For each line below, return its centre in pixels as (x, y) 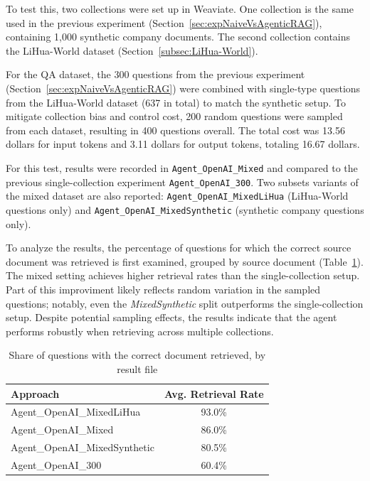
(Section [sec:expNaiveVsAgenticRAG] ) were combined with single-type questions (183, 88)
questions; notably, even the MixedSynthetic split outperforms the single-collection (185, 303)
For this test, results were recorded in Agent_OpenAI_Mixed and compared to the (182, 167)
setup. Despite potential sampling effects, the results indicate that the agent (171, 317)
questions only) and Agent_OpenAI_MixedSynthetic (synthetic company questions (185, 209)
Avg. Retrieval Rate (214, 393)
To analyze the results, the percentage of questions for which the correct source (179, 248)
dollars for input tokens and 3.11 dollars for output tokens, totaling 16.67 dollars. (183, 144)
